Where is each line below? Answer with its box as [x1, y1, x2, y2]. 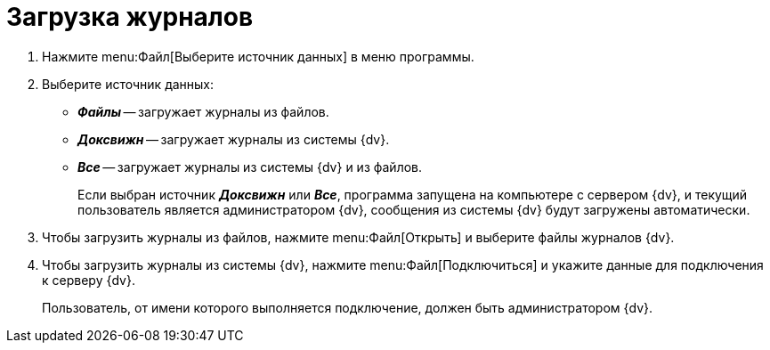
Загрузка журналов [6, 2, 254, 32]
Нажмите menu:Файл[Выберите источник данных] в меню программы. [42, 48, 474, 64]
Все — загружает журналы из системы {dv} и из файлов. [77, 159, 423, 175]
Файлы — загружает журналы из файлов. [77, 103, 329, 119]
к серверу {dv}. [42, 272, 135, 288]
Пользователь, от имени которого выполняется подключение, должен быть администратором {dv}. [42, 299, 653, 315]
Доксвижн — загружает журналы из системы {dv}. [77, 131, 390, 147]
